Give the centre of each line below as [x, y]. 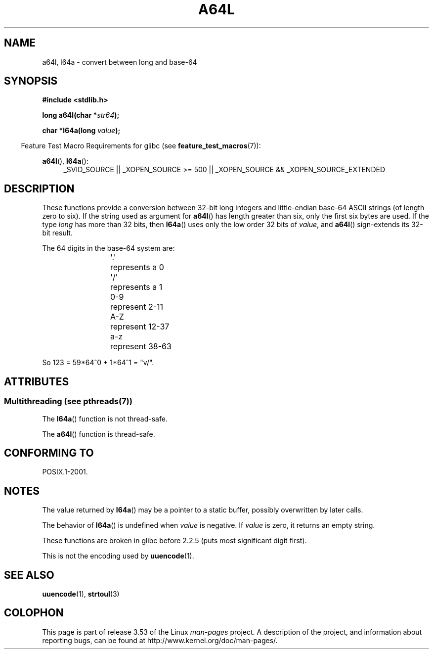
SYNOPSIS [31, 81]
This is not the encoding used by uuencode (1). [118, 556]
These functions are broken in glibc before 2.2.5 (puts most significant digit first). [174, 541]
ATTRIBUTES [37, 381]
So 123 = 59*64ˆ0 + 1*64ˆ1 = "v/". [98, 363]
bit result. [57, 233]
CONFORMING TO [49, 453]
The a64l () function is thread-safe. [99, 434]
